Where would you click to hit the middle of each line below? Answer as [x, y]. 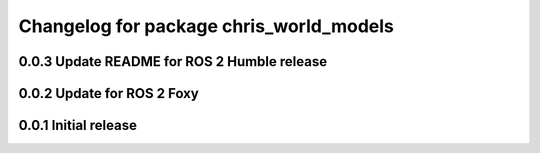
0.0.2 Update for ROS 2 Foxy [108, 93]
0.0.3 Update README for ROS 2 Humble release [173, 61]
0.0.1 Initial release [77, 125]
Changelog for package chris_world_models [206, 26]
